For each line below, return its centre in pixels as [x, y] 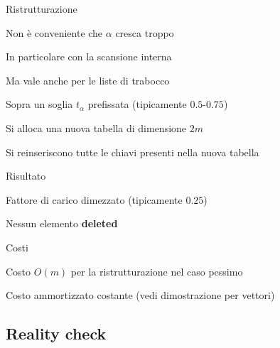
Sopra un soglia [39, 104]
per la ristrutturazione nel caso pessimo [157, 271]
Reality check [56, 333]
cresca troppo [145, 32]
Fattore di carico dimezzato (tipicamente [94, 199]
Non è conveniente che [54, 32]
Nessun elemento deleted [62, 223]
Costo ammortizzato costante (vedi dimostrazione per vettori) [140, 295]
